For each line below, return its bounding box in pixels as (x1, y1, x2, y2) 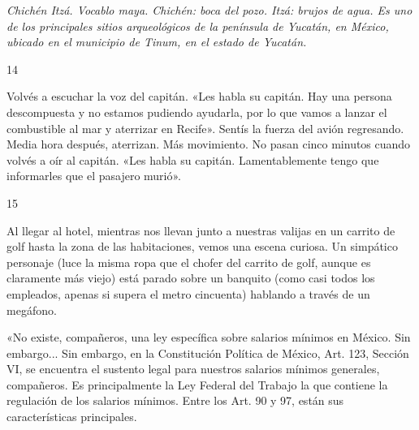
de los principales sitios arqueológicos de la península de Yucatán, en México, (6, 17, 389, 34)
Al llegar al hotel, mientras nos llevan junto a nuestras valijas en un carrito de (6, 221, 395, 239)
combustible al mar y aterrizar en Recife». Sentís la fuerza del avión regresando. (6, 119, 404, 136)
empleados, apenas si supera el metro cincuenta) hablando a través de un (6, 285, 370, 302)
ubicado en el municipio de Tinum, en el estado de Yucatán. (6, 33, 307, 50)
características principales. (6, 408, 137, 425)
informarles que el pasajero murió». (6, 167, 181, 184)
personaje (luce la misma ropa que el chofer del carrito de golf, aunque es (6, 253, 371, 270)
